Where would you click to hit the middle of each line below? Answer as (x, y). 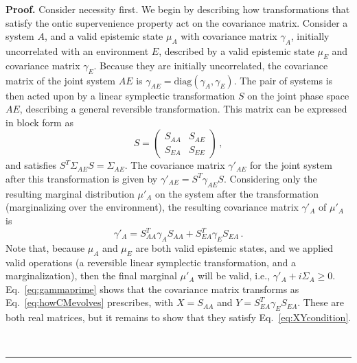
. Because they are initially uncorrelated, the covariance (211, 65)
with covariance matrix (229, 36)
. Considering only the (270, 178)
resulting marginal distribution (70, 193)
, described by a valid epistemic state (237, 50)
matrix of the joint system (61, 80)
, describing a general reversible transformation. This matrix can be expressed (183, 109)
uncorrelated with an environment (77, 50)
